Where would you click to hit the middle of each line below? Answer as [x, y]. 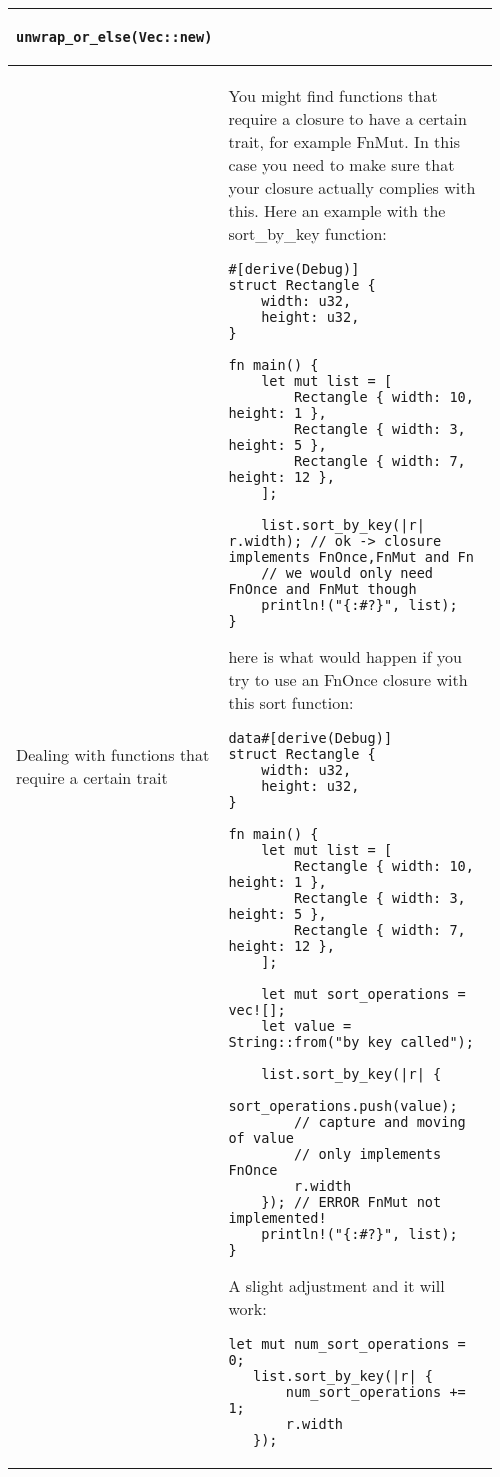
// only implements [367, 1154]
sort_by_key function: [307, 233]
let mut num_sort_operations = [347, 1344]
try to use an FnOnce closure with [348, 679]
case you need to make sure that [341, 164]
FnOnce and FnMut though [322, 589]
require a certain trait [92, 777]
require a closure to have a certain [347, 118]
